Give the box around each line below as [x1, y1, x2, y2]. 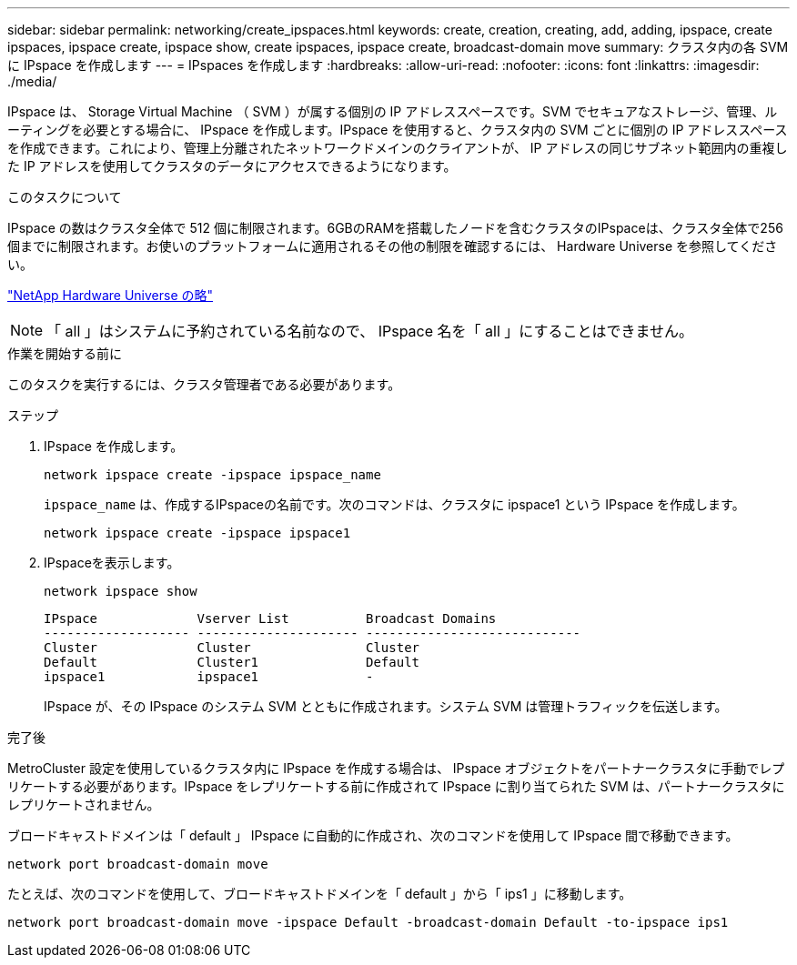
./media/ [7, 74, 57, 89]
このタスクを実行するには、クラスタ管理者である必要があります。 [7, 377, 401, 392]
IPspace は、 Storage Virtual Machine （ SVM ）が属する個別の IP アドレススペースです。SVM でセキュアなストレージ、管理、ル [7, 104, 778, 119]
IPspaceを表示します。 [44, 555, 180, 570]
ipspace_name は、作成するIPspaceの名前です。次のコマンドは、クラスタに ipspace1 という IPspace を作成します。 [44, 497, 745, 512]
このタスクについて [7, 189, 122, 205]
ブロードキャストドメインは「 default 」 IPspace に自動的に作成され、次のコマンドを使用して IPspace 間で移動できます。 [7, 828, 739, 843]
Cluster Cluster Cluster [44, 640, 420, 655]
